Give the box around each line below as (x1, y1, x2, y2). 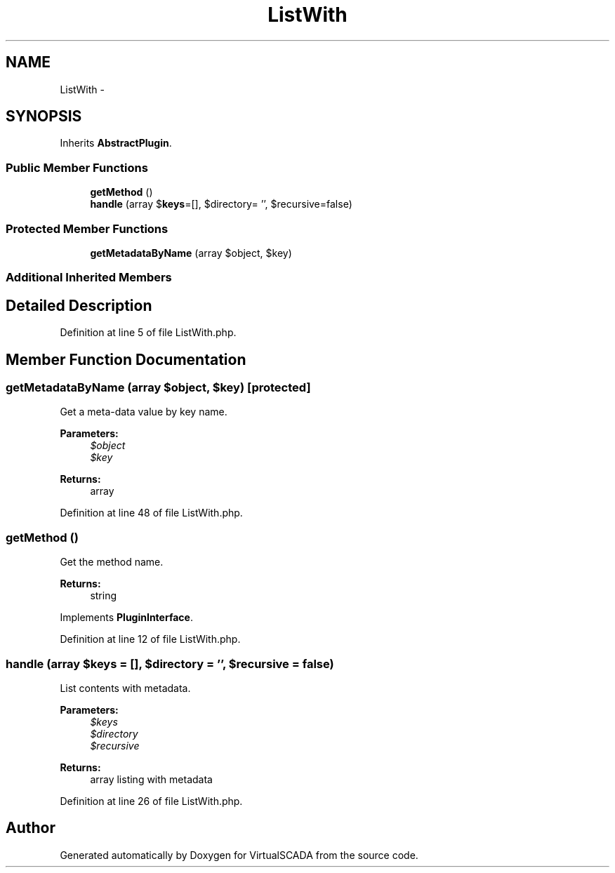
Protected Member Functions (6, 221, 168, 236)
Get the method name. (60, 556, 164, 568)
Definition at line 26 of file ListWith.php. (60, 794, 243, 807)
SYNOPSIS (6, 107, 82, 126)
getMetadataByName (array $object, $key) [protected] (6, 380, 311, 394)
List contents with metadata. (60, 681, 191, 694)
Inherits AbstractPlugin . (60, 137, 172, 149)
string (90, 589, 117, 602)
